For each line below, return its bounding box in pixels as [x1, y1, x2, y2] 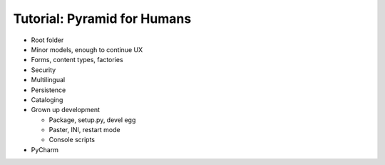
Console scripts [48, 136, 96, 144]
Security [31, 65, 56, 74]
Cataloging [31, 95, 63, 104]
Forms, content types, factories [31, 56, 124, 64]
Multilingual [31, 76, 66, 84]
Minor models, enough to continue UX [31, 45, 143, 54]
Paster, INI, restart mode [48, 126, 120, 134]
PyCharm [31, 145, 58, 154]
